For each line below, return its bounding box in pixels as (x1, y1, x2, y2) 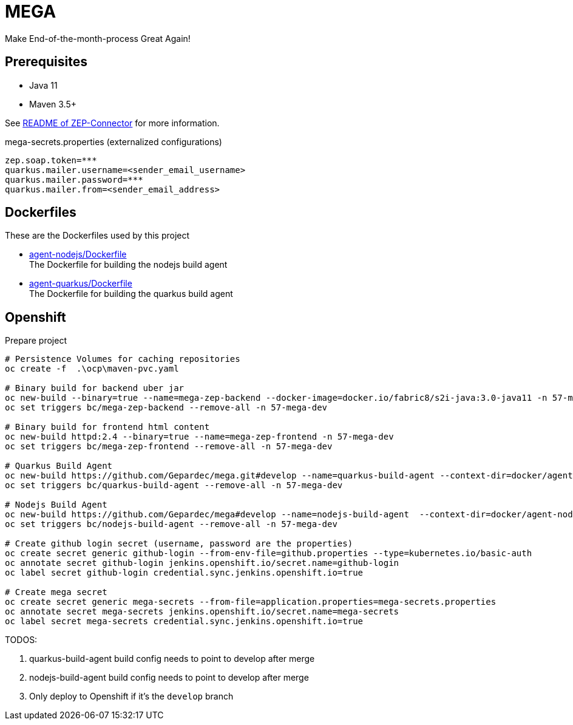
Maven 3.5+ (29, 98, 77, 109)
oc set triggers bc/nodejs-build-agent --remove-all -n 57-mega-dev (5, 519, 337, 529)
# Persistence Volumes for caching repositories (5, 354, 240, 364)
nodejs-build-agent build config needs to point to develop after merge (29, 672, 309, 683)
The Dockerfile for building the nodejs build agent (29, 259, 228, 270)
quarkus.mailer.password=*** (5, 174, 143, 185)
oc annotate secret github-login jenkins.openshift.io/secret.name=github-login (5, 558, 399, 568)
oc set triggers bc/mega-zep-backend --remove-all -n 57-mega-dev (5, 403, 328, 413)
